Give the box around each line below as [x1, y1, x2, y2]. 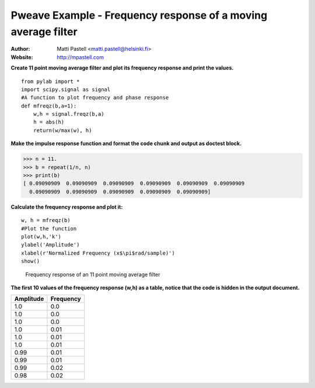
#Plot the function [21, 225, 77, 232]
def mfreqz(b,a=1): [21, 102, 77, 109]
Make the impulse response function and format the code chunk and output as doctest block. [10, 140, 242, 147]
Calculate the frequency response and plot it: [10, 203, 123, 210]
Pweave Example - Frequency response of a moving [10, 9, 268, 22]
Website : [10, 53, 33, 61]
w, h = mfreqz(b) [21, 217, 71, 224]
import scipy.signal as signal [21, 86, 111, 93]
